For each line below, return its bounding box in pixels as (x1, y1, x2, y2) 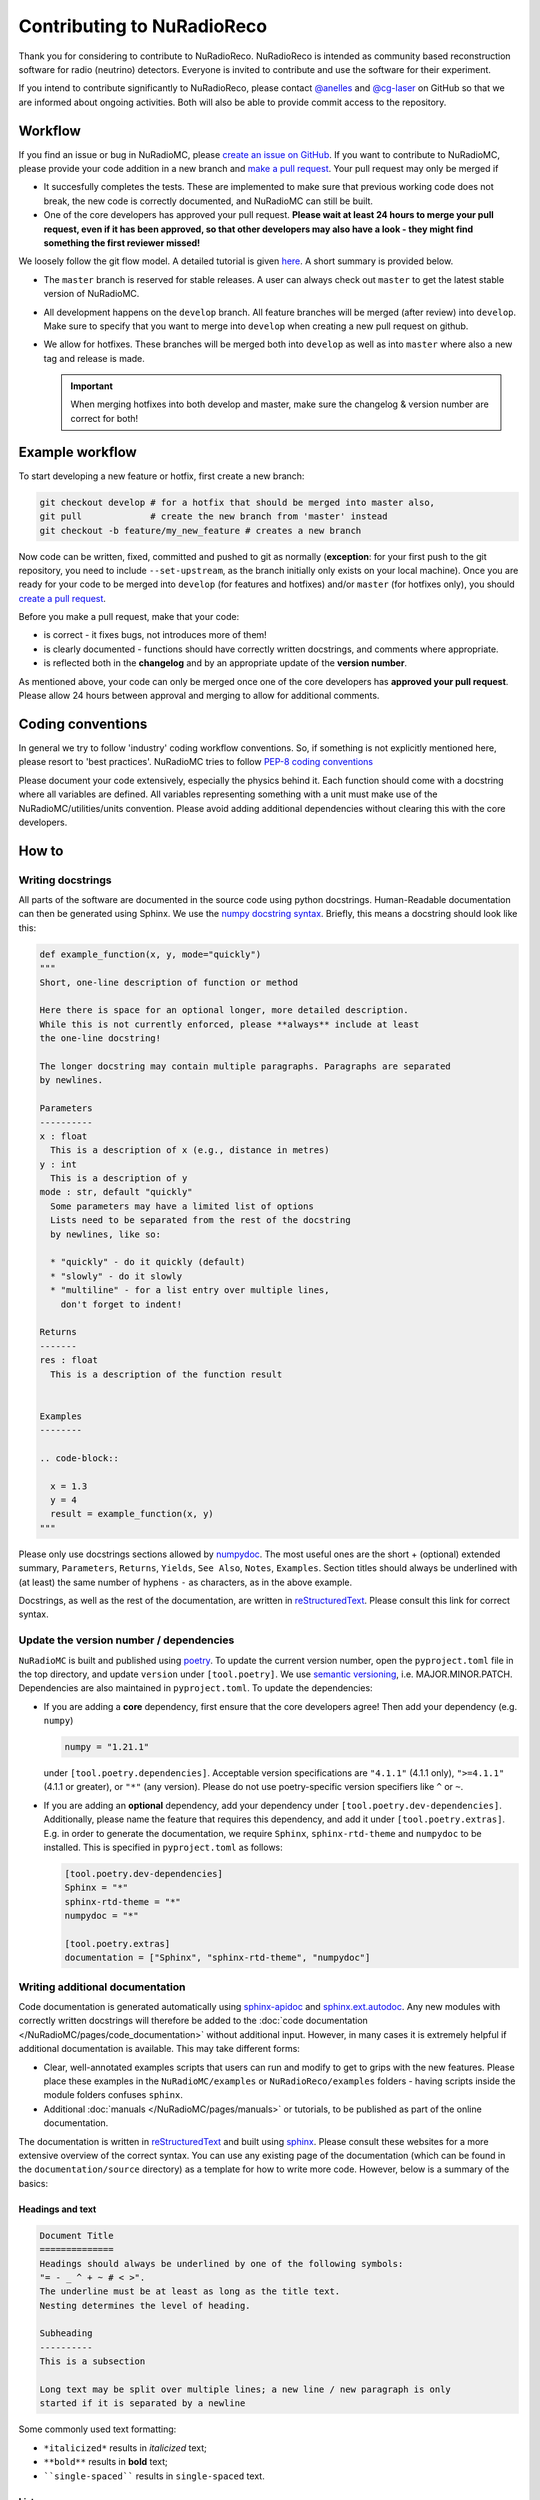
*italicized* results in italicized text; (43, 2441, 207, 2454)
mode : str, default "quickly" (39, 1186, 194, 1198)
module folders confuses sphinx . (43, 2089, 184, 2101)
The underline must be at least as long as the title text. (39, 2286, 341, 2297)
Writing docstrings (18, 873, 112, 887)
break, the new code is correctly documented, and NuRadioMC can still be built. (43, 195, 374, 207)
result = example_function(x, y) (50, 1508, 214, 1520)
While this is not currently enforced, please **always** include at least (39, 1018, 420, 1030)
